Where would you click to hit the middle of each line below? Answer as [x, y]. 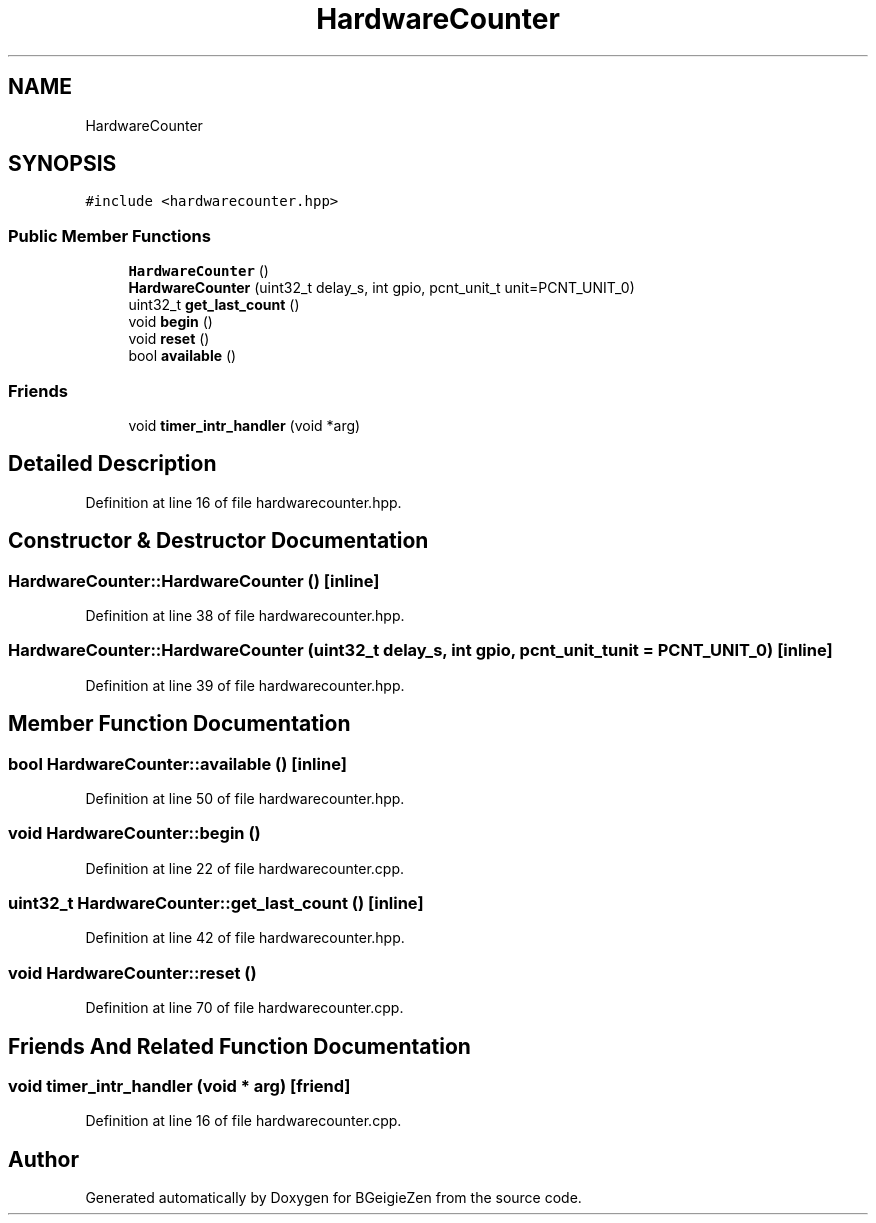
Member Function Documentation [179, 724]
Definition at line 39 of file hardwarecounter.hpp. [245, 685]
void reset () [169, 339]
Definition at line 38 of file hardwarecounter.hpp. [245, 615]
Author [43, 1159]
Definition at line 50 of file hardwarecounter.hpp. [245, 798]
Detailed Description [112, 464]
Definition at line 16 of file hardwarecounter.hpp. [243, 502]
